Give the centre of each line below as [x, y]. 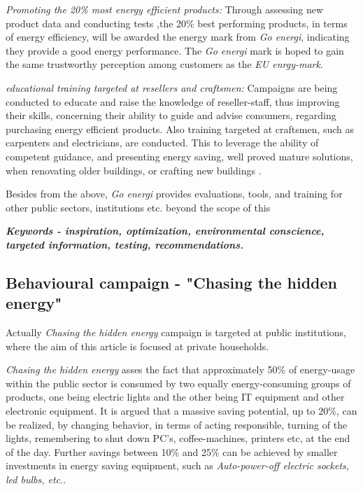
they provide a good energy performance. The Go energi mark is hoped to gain [175, 50]
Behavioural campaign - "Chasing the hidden [172, 282]
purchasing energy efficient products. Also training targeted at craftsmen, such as [180, 129]
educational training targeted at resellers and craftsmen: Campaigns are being [172, 87]
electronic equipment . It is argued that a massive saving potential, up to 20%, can [181, 411]
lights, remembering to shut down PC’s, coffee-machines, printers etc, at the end [178, 438]
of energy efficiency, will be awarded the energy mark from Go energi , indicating [178, 37]
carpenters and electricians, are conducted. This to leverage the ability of [162, 143]
